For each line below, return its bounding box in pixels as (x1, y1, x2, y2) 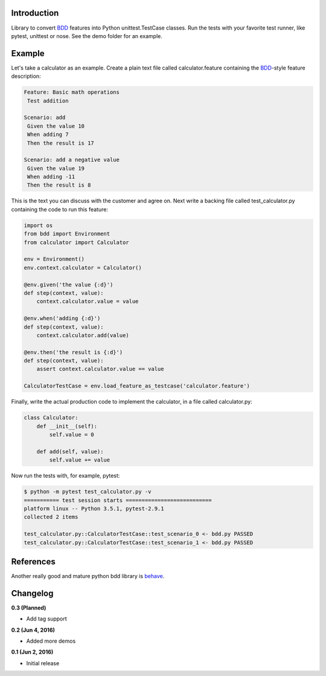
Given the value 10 (27, 123, 85, 129)
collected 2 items (24, 513, 78, 521)
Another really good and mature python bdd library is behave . (11, 573, 165, 579)
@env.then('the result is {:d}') (24, 349, 123, 356)
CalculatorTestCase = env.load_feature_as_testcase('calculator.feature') (24, 382, 251, 390)
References (11, 556, 56, 567)
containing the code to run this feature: (11, 205, 109, 213)
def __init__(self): (36, 423, 98, 430)
